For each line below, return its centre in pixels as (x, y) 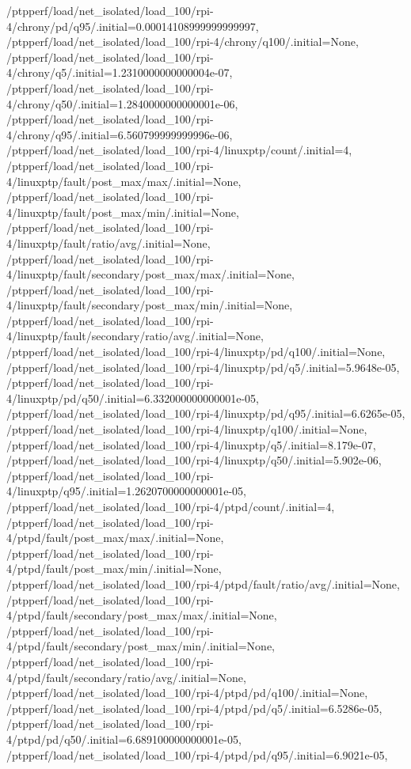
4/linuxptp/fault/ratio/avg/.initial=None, (108, 242)
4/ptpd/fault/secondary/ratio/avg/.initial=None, (126, 677)
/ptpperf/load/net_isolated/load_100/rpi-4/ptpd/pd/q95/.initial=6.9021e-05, (197, 754)
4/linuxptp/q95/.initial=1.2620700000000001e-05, (127, 491)
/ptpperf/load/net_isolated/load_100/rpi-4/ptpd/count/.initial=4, (171, 506)
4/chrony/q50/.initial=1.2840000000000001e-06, (122, 103)
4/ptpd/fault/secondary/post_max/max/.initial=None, (142, 615)
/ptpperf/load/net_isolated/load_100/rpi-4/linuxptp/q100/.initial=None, (187, 429)
